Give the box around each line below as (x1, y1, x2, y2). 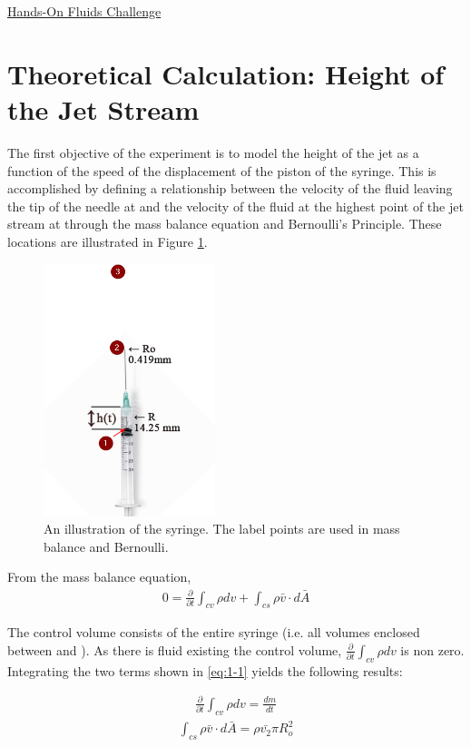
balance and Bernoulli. (44, 536, 169, 555)
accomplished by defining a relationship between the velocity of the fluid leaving (7, 179, 453, 198)
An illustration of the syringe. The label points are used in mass (44, 519, 400, 538)
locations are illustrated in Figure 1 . (7, 231, 208, 251)
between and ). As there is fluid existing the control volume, (7, 640, 342, 659)
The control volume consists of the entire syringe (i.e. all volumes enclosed (7, 623, 420, 642)
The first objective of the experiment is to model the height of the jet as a (7, 143, 419, 162)
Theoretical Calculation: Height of (7, 54, 445, 92)
